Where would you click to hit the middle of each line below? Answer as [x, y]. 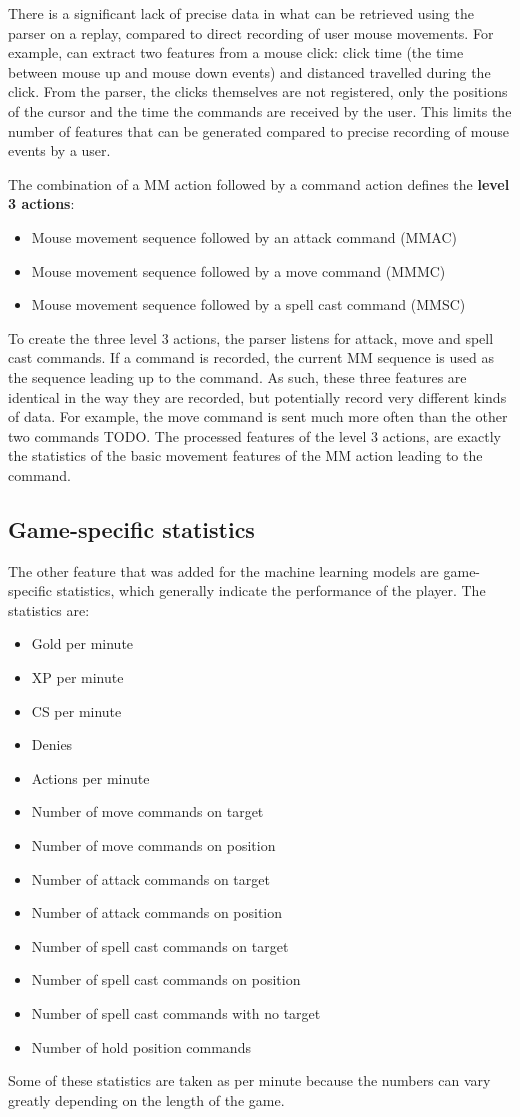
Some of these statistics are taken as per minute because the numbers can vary [249, 1080]
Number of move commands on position [153, 845]
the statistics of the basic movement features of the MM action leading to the [245, 455]
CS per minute [76, 710]
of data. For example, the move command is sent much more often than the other [258, 416]
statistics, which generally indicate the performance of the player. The [271, 590]
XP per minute [77, 677]
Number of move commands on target [147, 811]
